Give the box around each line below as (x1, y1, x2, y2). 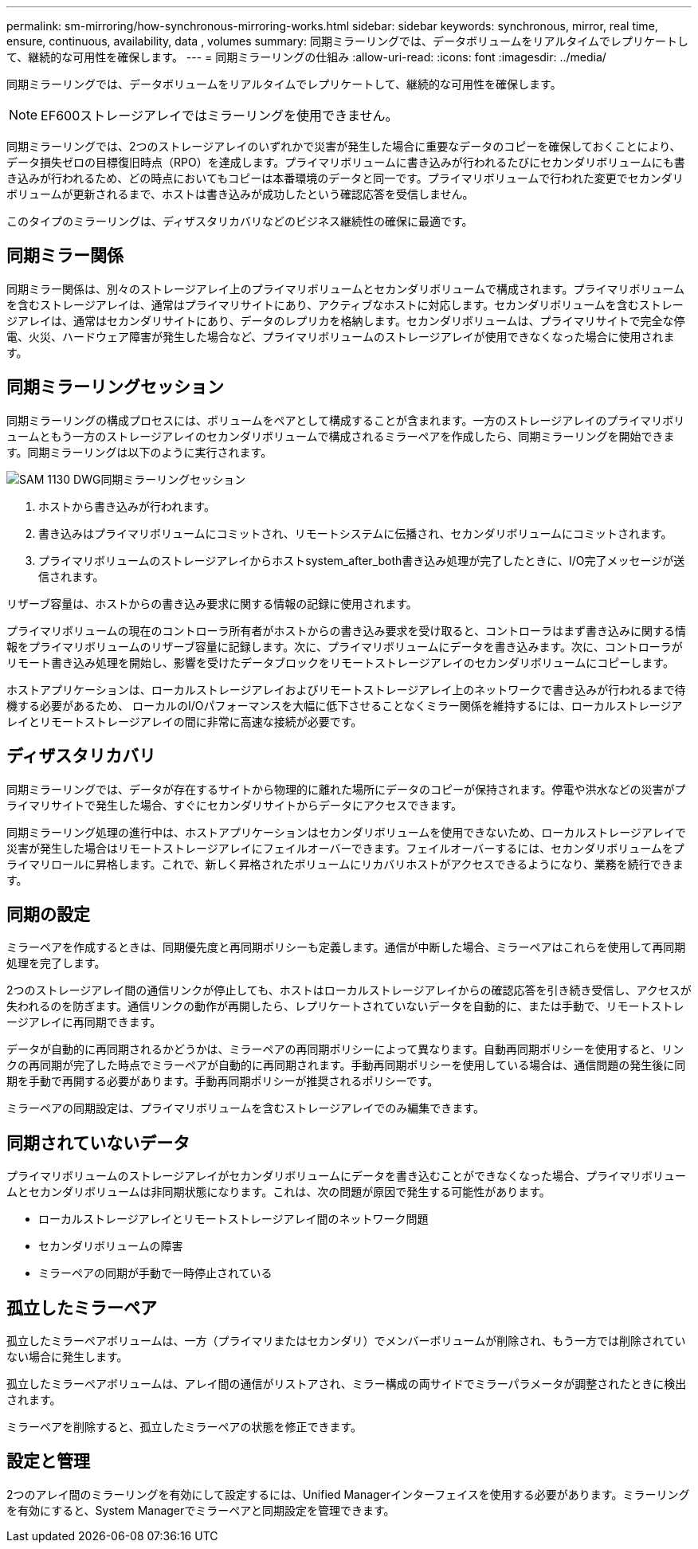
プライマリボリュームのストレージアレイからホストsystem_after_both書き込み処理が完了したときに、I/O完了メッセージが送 (38, 553, 685, 567)
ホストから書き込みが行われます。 (38, 499, 215, 513)
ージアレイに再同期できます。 (6, 1015, 162, 1029)
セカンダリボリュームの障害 (38, 1239, 183, 1253)
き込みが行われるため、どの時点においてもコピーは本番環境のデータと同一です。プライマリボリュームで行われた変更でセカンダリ (6, 171, 684, 185)
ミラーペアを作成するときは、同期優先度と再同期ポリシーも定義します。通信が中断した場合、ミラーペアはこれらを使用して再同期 (6, 940, 686, 955)
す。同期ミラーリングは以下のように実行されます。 (6, 445, 273, 459)
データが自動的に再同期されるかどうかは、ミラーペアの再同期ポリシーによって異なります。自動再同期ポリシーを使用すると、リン (6, 1042, 684, 1057)
